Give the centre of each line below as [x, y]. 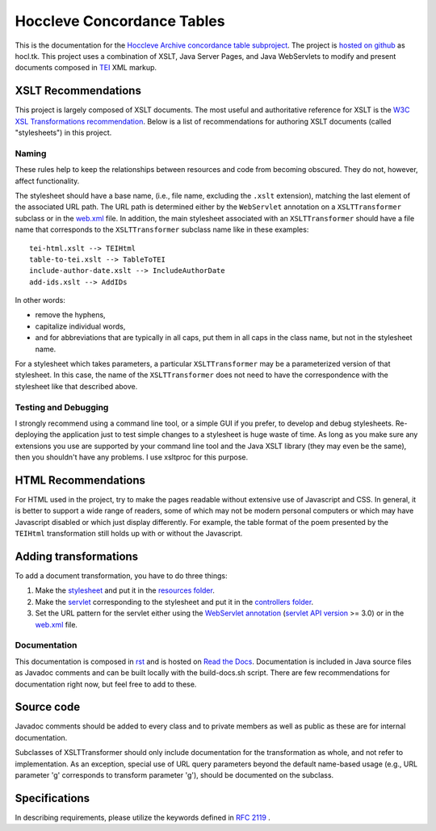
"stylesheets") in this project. [63, 132]
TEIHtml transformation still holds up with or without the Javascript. [129, 534]
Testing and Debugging [62, 407]
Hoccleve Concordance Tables [120, 21]
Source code [48, 707]
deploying [31, 434]
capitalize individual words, [80, 326]
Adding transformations [77, 556]
